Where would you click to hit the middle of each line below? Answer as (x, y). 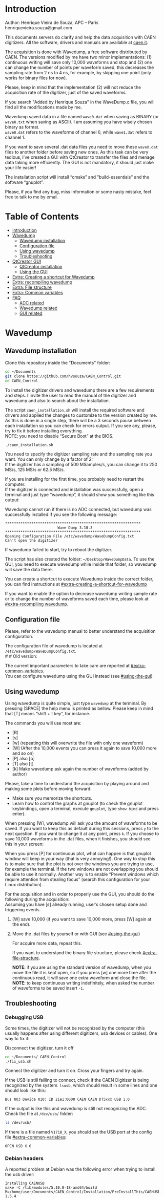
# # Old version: (21, 656)
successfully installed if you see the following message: (61, 514)
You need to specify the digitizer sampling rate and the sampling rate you (79, 454)
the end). (21, 924)
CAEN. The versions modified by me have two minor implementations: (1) (79, 57)
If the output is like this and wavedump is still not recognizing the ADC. (76, 1109)
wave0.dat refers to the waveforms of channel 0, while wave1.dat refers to (79, 132)
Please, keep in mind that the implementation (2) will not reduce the (73, 87)
